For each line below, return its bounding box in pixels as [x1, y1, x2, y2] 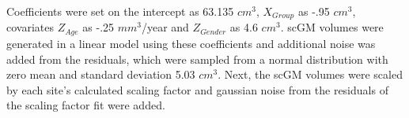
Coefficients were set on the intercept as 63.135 [6, 3, 234, 19]
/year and [141, 19, 189, 35]
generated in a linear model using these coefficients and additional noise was [6, 35, 376, 51]
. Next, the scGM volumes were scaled [218, 66, 403, 83]
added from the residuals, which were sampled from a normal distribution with [6, 50, 388, 67]
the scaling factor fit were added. [6, 97, 165, 113]
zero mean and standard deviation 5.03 [6, 66, 195, 83]
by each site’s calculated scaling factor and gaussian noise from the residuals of [6, 81, 388, 98]
